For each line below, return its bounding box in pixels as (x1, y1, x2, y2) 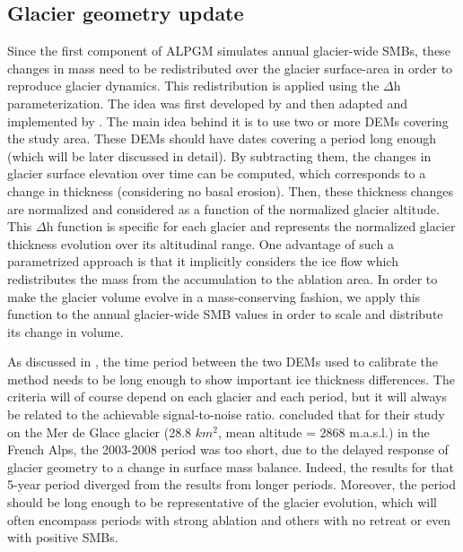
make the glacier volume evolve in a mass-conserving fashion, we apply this (7, 287, 421, 306)
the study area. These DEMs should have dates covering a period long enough (7, 129, 437, 148)
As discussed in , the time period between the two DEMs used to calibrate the (7, 352, 438, 371)
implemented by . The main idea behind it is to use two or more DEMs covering (7, 111, 449, 130)
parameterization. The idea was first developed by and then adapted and (7, 93, 407, 112)
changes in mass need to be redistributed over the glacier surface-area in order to (7, 58, 453, 77)
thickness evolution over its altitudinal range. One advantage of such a (7, 234, 394, 253)
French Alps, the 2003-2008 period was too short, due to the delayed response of (7, 440, 449, 459)
